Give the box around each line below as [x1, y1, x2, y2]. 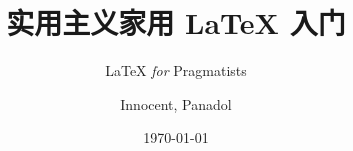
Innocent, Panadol [120, 93, 232, 114]
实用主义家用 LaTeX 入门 [6, 2, 346, 43]
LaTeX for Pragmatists [105, 60, 247, 81]
